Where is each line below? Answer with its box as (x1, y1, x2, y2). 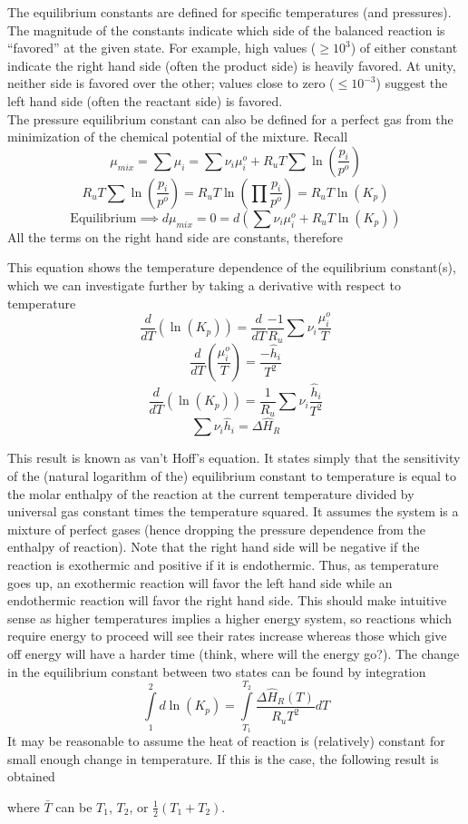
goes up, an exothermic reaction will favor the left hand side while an (7, 573, 393, 592)
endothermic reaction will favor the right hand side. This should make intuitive (7, 591, 447, 610)
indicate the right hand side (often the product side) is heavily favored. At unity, (7, 55, 456, 74)
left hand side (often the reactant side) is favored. (7, 91, 283, 110)
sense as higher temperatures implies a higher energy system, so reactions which (7, 608, 453, 627)
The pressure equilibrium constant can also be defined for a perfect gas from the (7, 109, 453, 128)
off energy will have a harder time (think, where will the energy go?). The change (7, 643, 460, 662)
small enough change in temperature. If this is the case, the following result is (7, 749, 439, 768)
